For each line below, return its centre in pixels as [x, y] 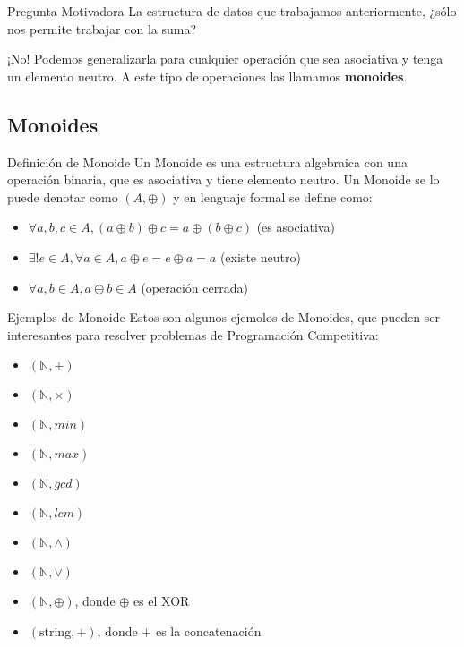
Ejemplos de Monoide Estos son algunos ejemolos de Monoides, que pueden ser [223, 317]
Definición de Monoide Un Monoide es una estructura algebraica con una [207, 162]
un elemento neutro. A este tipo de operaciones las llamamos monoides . [207, 76]
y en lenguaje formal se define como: [273, 196]
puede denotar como [63, 196]
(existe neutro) [260, 256]
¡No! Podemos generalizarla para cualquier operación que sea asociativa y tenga [225, 59]
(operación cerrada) [194, 287]
